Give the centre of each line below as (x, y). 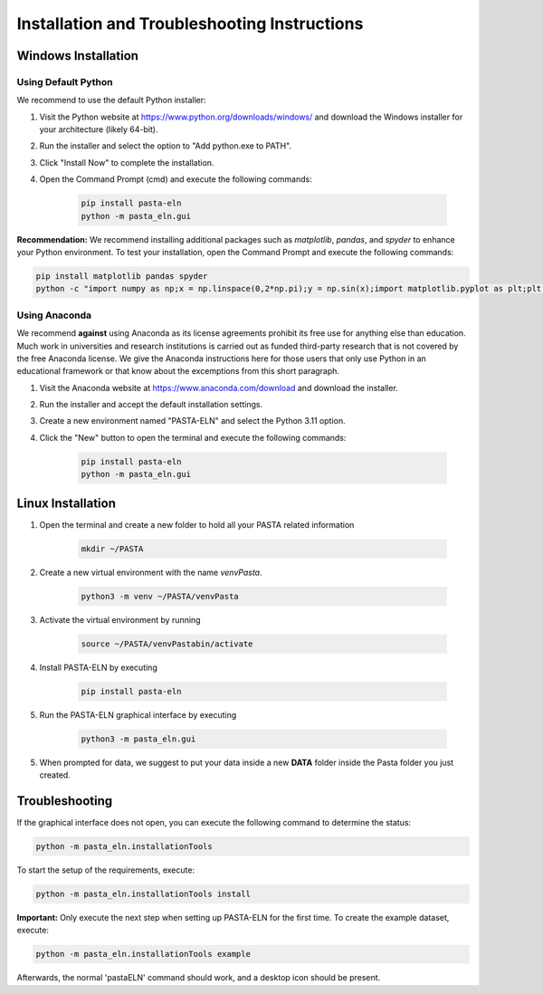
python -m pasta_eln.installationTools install (143, 894)
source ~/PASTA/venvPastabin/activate (167, 644)
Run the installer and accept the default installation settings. (151, 405)
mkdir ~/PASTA (112, 549)
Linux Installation (67, 503)
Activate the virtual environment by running (120, 619)
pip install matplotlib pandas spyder (122, 276)
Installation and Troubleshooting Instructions (190, 24)
